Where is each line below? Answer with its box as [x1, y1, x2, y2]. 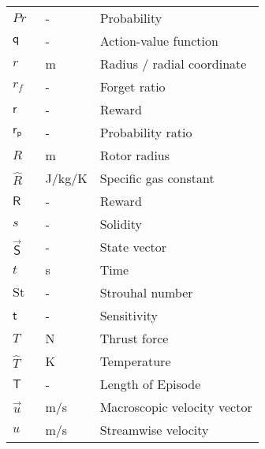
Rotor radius [99, 146, 170, 164]
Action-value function [99, 32, 218, 50]
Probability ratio [99, 123, 192, 141]
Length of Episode [99, 375, 201, 393]
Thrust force [99, 329, 169, 347]
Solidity [99, 215, 142, 233]
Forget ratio [99, 77, 166, 95]
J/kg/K [45, 169, 88, 187]
